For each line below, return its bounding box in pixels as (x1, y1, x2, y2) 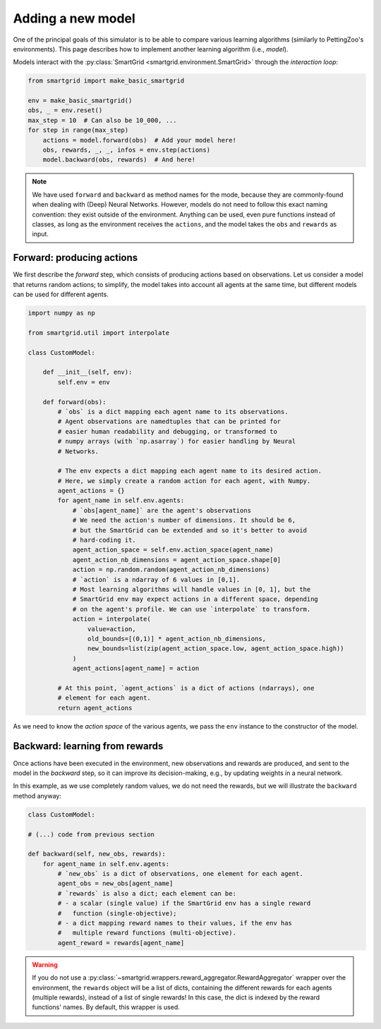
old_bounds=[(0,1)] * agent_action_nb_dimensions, (87, 635, 267, 643)
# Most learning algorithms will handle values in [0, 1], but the (72, 585, 311, 593)
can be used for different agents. (13, 290, 109, 299)
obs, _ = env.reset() (28, 106, 103, 114)
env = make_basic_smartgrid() (28, 97, 133, 105)
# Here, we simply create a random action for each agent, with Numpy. (57, 477, 311, 485)
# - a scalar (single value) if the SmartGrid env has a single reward (57, 899, 311, 908)
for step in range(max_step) (28, 126, 129, 134)
